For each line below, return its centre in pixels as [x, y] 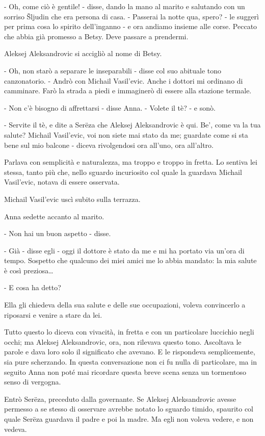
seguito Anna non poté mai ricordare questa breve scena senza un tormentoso [125, 371]
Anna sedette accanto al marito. [54, 216]
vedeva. [16, 429]
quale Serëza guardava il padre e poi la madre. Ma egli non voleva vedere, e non [129, 419]
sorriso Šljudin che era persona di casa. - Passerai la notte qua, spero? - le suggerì [131, 16]
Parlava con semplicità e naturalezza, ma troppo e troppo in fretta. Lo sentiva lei [131, 162]
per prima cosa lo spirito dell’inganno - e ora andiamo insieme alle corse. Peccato [131, 26]
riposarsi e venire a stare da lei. [53, 314]
